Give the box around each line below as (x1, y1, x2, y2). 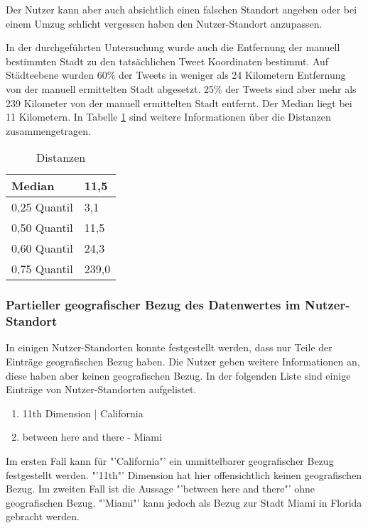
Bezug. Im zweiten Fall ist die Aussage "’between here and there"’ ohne (6, 481, 315, 496)
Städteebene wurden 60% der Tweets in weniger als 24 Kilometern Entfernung (6, 67, 346, 82)
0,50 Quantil (11, 219, 73, 236)
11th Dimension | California (22, 405, 144, 420)
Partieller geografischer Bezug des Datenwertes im (6, 296, 301, 314)
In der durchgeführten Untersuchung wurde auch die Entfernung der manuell (6, 40, 340, 55)
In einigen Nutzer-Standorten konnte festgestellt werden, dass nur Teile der (6, 340, 332, 355)
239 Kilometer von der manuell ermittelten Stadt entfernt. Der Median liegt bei (6, 95, 352, 110)
